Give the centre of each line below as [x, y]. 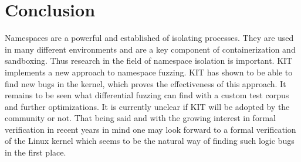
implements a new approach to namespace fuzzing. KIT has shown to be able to [149, 72]
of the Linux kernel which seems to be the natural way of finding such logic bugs [150, 141]
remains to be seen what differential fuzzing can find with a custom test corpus [147, 95]
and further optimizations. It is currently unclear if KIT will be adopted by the [147, 106]
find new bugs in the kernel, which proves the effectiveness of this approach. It [146, 83]
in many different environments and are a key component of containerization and [150, 49]
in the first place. [35, 152]
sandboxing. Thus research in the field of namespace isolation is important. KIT [149, 61]
